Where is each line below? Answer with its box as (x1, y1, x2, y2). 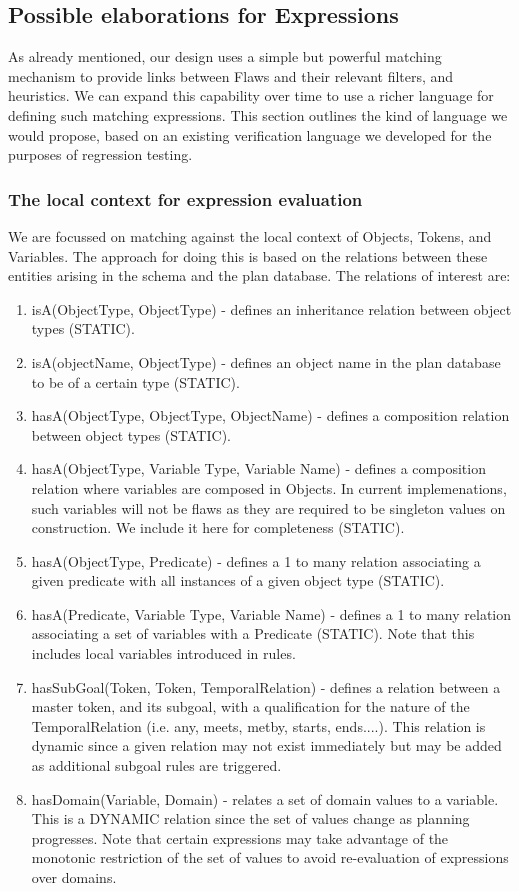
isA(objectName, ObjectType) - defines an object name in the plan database (31, 351, 501, 372)
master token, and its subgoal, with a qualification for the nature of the (31, 696, 470, 717)
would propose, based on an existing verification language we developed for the (8, 124, 492, 145)
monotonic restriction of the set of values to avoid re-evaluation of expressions (31, 847, 509, 868)
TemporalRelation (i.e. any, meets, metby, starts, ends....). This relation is (31, 715, 486, 736)
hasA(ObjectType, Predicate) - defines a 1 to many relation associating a (31, 550, 481, 571)
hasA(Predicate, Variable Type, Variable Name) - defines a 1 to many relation (31, 603, 512, 624)
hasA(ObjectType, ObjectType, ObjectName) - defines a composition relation (31, 405, 510, 426)
